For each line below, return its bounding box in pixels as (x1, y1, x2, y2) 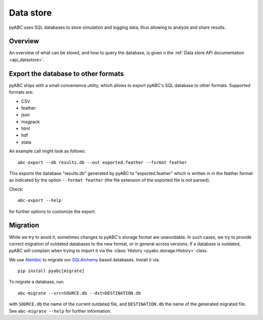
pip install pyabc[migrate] (18, 268, 85, 274)
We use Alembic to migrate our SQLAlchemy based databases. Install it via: (9, 256, 160, 262)
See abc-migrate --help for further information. (9, 308, 112, 314)
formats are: (9, 89, 34, 95)
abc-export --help (18, 198, 62, 203)
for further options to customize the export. (9, 208, 96, 214)
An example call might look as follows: (9, 148, 86, 154)
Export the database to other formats (9, 69, 124, 78)
